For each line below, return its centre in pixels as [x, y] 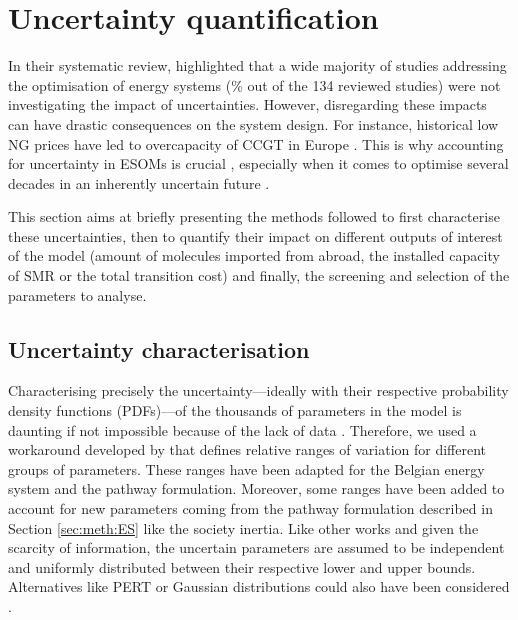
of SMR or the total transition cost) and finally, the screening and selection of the [259, 275]
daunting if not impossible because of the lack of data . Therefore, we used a [242, 429]
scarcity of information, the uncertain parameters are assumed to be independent [256, 547]
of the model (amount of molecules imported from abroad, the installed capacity [254, 255]
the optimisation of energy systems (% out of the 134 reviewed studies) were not [254, 84]
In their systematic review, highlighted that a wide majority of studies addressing [257, 65]
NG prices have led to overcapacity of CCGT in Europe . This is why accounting [256, 143]
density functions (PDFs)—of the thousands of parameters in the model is [235, 410]
